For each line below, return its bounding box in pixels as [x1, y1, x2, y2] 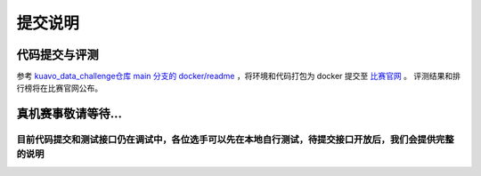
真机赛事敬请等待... [16, 107, 123, 122]
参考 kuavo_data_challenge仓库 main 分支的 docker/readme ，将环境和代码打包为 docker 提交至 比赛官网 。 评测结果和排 [16, 71, 461, 82]
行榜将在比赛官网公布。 [16, 83, 102, 93]
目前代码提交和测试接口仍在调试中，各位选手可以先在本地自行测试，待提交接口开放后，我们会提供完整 [16, 133, 454, 146]
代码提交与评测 [16, 47, 99, 62]
